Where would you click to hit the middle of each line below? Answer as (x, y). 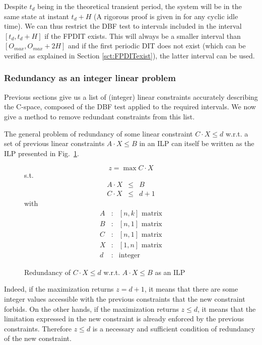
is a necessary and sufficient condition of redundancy (174, 328)
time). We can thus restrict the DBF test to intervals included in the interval (123, 26)
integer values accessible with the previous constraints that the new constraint (125, 298)
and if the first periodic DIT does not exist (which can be (157, 46)
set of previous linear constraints (54, 143)
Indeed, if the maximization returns (59, 289)
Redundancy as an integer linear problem (90, 78)
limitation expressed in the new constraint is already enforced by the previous (124, 319)
